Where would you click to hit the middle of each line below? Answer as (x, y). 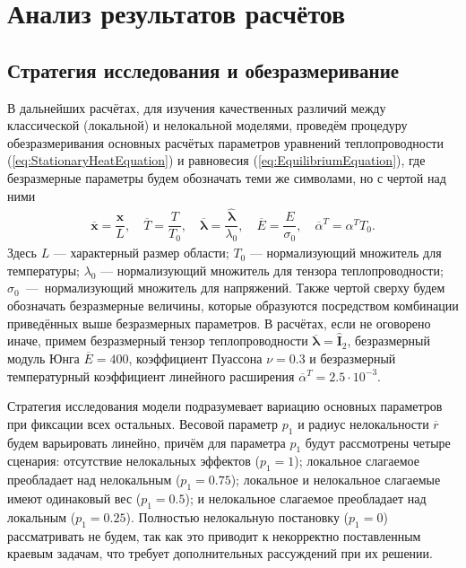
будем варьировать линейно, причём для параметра (147, 442)
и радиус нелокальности (363, 423)
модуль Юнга (43, 358)
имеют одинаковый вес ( (74, 498)
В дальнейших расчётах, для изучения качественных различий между (197, 107)
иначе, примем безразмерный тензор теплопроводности (158, 341)
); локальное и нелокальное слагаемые (336, 480)
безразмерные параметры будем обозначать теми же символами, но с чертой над (227, 177)
